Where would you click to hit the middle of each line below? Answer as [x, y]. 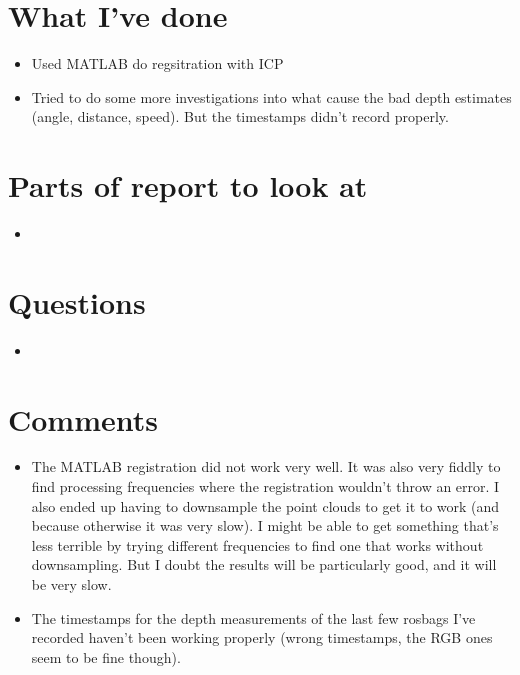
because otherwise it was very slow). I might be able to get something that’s [265, 525]
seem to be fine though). [106, 656]
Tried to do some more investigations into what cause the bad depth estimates [271, 96]
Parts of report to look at [188, 185]
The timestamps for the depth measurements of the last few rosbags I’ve [253, 617]
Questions [77, 301]
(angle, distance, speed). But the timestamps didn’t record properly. [240, 116]
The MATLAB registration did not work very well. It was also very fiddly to [266, 466]
